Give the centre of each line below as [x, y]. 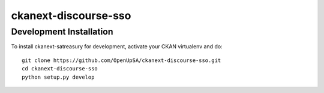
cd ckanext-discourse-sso [60, 69]
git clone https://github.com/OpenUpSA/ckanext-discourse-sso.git [121, 60]
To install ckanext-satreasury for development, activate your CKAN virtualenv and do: [117, 46]
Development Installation [62, 32]
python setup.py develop [58, 77]
